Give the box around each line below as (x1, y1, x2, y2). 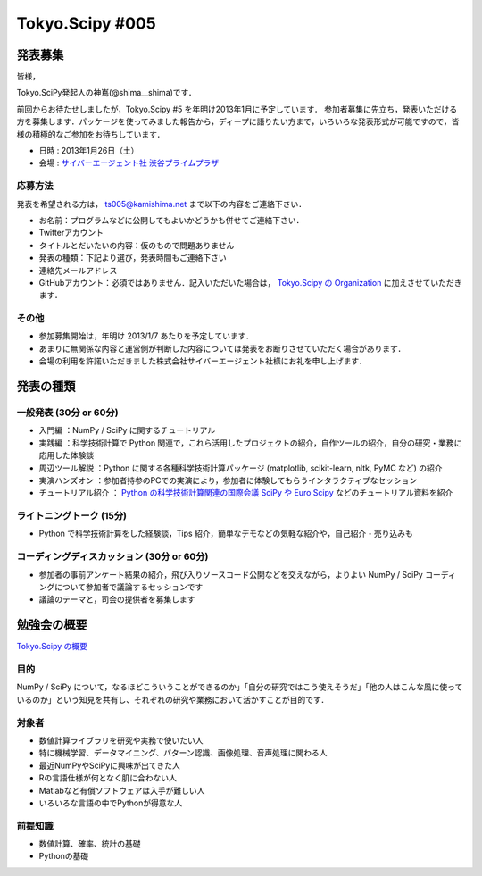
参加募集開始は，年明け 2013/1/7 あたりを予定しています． (38, 330, 254, 341)
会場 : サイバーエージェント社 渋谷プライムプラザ (38, 157, 220, 169)
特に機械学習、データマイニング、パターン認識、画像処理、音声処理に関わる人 (38, 747, 328, 758)
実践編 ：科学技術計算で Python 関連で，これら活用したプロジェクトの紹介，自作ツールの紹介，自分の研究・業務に (38, 438, 462, 448)
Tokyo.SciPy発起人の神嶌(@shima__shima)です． (16, 88, 196, 98)
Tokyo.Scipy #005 (16, 13, 156, 33)
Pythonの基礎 (38, 851, 89, 862)
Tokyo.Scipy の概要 (16, 641, 88, 652)
